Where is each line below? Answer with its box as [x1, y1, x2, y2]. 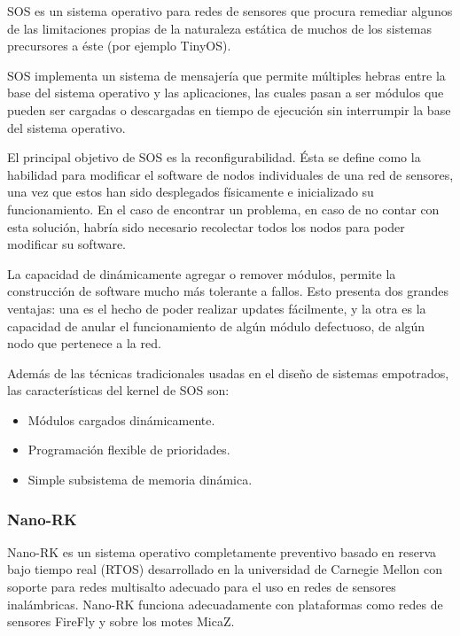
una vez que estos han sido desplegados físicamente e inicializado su [7, 182, 374, 201]
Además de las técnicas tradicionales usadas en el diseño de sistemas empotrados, [7, 363, 449, 382]
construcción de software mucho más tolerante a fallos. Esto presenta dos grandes [7, 282, 448, 300]
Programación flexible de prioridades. [27, 440, 230, 459]
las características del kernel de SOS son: [7, 381, 230, 399]
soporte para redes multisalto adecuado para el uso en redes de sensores [7, 578, 396, 596]
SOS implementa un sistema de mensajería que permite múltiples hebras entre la [7, 66, 446, 84]
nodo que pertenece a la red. [7, 334, 161, 353]
